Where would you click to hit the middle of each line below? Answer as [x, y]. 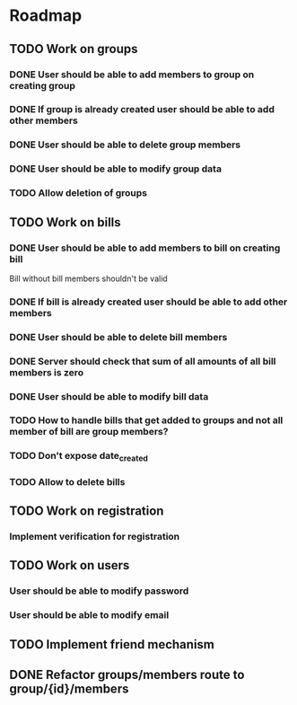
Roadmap [46, 16]
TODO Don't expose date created [79, 457]
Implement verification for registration [95, 536]
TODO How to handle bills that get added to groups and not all [146, 420]
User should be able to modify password [99, 591]
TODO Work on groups [74, 49]
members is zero [46, 372]
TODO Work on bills [65, 222]
